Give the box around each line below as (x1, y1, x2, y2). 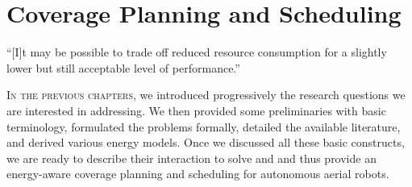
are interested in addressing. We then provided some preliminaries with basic (6, 102, 386, 118)
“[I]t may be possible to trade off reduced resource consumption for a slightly (6, 44, 387, 60)
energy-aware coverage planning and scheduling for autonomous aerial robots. (6, 165, 389, 182)
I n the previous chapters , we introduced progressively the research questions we (6, 86, 406, 103)
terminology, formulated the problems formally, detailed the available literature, (6, 118, 401, 135)
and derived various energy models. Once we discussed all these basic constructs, (6, 134, 405, 151)
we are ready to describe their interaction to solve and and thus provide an (6, 149, 377, 166)
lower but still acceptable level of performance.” (6, 59, 240, 76)
